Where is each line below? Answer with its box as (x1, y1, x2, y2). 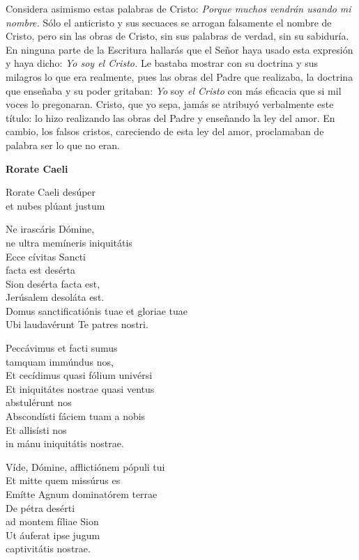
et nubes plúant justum (6, 198, 105, 212)
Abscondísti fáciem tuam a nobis (6, 409, 146, 423)
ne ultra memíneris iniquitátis (6, 235, 132, 249)
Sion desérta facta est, (6, 276, 100, 290)
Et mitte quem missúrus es (6, 473, 121, 488)
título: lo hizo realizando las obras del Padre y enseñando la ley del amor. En (6, 110, 335, 125)
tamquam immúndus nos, (6, 354, 114, 368)
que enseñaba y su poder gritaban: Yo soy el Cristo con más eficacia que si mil (6, 83, 342, 98)
